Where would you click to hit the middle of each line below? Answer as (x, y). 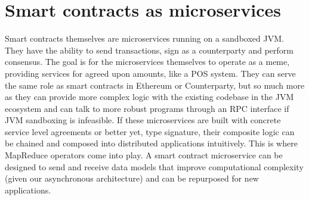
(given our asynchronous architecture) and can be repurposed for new (132, 178)
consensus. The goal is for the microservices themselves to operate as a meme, (147, 62)
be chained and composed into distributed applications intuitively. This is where (151, 143)
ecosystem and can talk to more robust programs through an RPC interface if (147, 108)
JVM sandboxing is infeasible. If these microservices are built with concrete (143, 120)
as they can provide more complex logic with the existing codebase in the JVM (149, 97)
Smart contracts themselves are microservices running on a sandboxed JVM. (144, 38)
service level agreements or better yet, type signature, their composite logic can (150, 131)
